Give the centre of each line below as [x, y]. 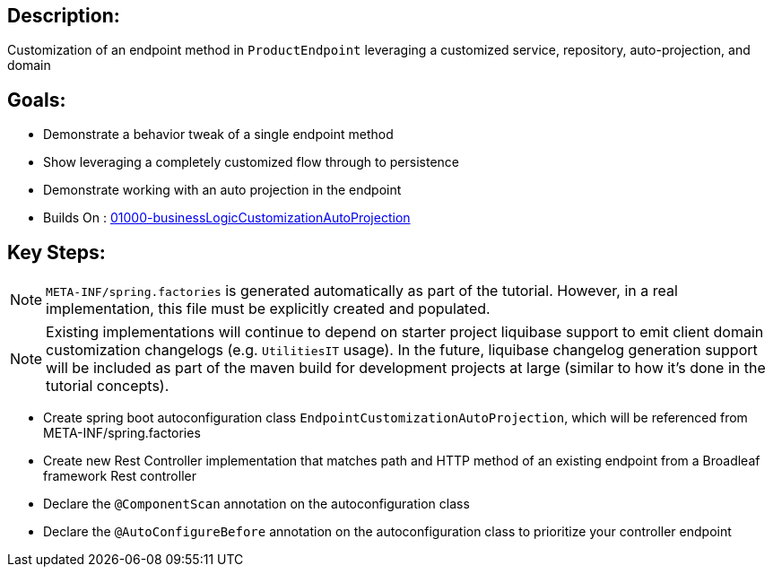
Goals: [37, 100]
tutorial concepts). [108, 386]
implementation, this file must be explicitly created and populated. [268, 309]
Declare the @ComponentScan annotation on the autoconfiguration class [256, 504]
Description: [64, 16]
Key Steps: [56, 252]
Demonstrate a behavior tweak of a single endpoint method [218, 135]
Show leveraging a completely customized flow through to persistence [252, 162]
